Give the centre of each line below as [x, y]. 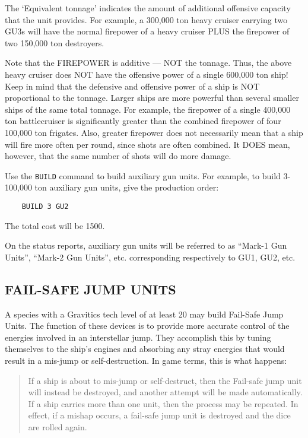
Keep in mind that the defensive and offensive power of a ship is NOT [132, 86]
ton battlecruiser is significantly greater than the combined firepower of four [143, 121]
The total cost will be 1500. [55, 225]
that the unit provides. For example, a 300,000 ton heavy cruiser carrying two [146, 19]
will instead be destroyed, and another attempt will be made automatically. [165, 392]
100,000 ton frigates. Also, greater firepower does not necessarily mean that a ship [154, 132]
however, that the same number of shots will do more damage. [118, 156]
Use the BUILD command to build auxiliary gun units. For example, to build [143, 175]
